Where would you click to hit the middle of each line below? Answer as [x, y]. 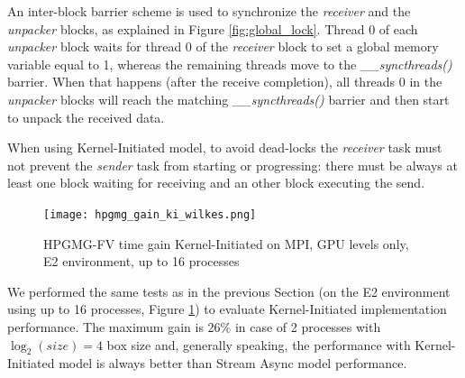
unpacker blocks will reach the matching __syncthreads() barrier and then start [228, 99]
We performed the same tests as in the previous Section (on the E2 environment [229, 291]
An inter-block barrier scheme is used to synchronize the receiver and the [209, 11]
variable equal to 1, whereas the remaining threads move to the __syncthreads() [230, 64]
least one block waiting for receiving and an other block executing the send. [216, 183]
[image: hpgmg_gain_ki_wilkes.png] [150, 214]
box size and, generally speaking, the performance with [259, 344]
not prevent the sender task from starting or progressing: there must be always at [232, 165]
